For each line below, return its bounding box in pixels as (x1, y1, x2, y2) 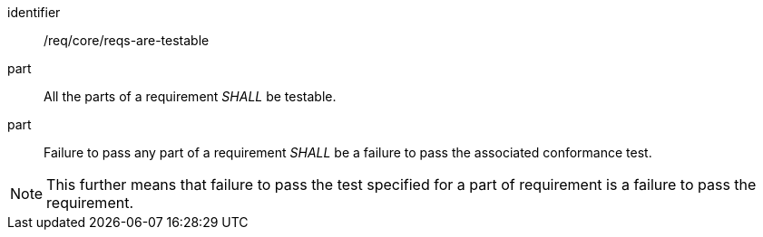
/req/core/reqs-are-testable (44, 33, 210, 48)
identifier (7, 5, 61, 20)
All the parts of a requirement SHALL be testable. (44, 89, 337, 104)
